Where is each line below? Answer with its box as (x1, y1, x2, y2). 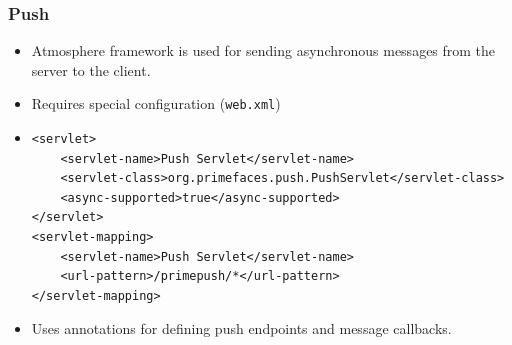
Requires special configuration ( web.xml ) (31, 93, 281, 114)
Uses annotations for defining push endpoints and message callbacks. (31, 318, 452, 339)
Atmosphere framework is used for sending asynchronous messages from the (31, 40, 496, 61)
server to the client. (31, 59, 151, 80)
